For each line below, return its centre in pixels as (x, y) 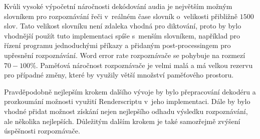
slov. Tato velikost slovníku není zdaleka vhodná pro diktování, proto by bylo (123, 26)
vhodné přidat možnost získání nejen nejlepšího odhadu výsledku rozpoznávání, (126, 111)
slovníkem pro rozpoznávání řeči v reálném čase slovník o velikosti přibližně (121, 16)
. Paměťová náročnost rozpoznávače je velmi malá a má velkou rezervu (144, 65)
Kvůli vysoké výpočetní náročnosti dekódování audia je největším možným (118, 6)
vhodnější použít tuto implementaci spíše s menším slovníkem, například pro (122, 35)
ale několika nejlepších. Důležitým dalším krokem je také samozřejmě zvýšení (122, 121)
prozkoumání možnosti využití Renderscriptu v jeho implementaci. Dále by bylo (127, 101)
